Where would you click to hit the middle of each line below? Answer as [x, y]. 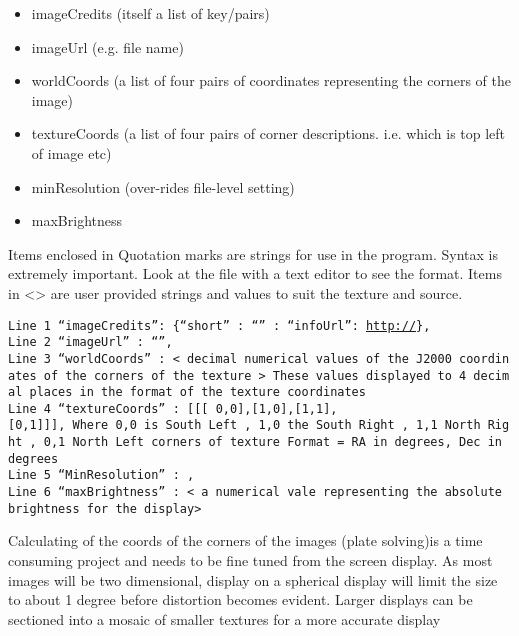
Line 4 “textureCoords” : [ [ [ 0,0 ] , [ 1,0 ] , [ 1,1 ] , [173, 408]
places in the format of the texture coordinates [197, 392]
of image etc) [71, 152]
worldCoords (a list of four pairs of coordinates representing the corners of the [271, 80]
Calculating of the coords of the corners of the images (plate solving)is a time [245, 540]
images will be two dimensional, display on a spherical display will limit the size [253, 579]
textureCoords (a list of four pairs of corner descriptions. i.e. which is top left [268, 133]
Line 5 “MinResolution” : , [101, 475]
